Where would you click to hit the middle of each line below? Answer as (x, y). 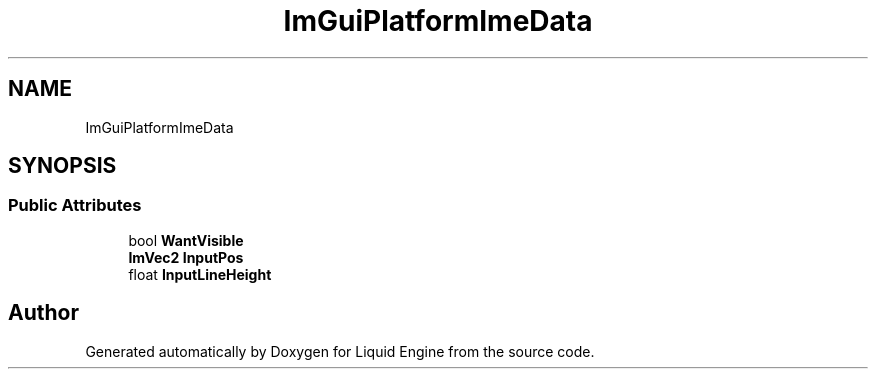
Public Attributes (75, 205)
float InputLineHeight (200, 274)
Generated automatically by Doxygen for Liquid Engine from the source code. (340, 351)
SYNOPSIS (62, 166)
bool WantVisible (186, 240)
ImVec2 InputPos (186, 257)
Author (43, 313)
